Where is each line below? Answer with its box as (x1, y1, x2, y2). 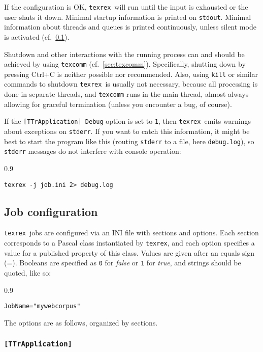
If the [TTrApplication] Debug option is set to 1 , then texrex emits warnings (4, 116, 251, 126)
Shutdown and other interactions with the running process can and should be (4, 48, 245, 59)
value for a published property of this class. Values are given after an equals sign (4, 247, 255, 258)
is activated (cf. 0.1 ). (4, 31, 70, 42)
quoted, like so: (4, 267, 51, 278)
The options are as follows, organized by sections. (4, 317, 158, 328)
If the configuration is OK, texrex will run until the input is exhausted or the (4, 2, 248, 12)
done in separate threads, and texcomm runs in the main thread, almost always (4, 89, 249, 99)
